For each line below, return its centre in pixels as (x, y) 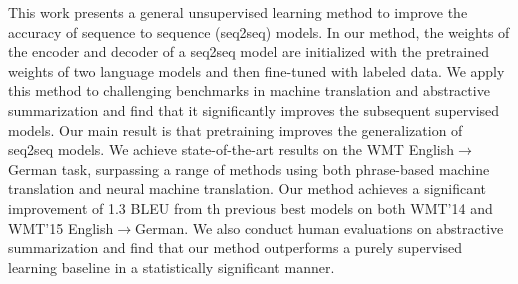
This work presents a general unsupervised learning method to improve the (238, 12)
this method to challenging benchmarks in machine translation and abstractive (249, 90)
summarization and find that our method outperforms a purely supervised (235, 247)
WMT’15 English (61, 227)
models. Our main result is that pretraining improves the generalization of (235, 129)
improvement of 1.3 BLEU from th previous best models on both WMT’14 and (250, 207)
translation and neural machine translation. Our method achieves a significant (247, 188)
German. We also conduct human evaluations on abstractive (319, 227)
